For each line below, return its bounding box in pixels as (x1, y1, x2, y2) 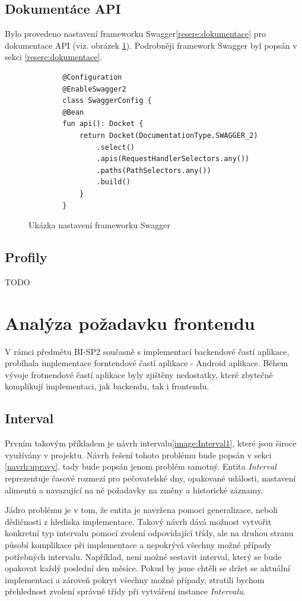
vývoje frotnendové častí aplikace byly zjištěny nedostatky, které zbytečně (5, 368, 273, 380)
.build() (96, 178, 131, 187)
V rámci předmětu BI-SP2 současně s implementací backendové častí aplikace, (5, 345, 290, 357)
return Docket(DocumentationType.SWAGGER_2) (79, 131, 258, 140)
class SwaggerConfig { (62, 96, 152, 105)
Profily (5, 248, 47, 266)
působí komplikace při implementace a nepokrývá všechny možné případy (5, 538, 272, 550)
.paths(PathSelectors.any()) (96, 166, 211, 175)
